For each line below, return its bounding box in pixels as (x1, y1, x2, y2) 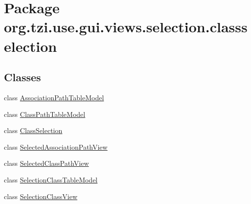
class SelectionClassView (4, 191, 78, 201)
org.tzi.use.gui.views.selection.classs (4, 17, 248, 37)
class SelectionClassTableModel (4, 174, 98, 184)
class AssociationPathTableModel (4, 92, 104, 102)
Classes (4, 69, 41, 85)
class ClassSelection (4, 125, 63, 136)
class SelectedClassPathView (4, 158, 89, 168)
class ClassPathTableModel (4, 109, 86, 119)
